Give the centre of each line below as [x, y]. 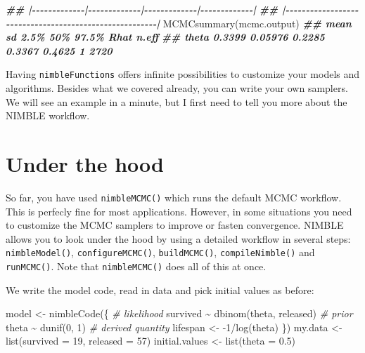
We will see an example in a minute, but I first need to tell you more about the [177, 101]
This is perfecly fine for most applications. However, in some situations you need [179, 211]
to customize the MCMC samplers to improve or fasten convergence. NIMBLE [175, 225]
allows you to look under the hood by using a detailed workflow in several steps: [178, 238]
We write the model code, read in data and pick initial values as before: [160, 289]
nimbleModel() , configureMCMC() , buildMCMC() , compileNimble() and [160, 252]
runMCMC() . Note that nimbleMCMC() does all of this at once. [136, 266]
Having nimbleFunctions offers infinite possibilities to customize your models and [183, 74]
